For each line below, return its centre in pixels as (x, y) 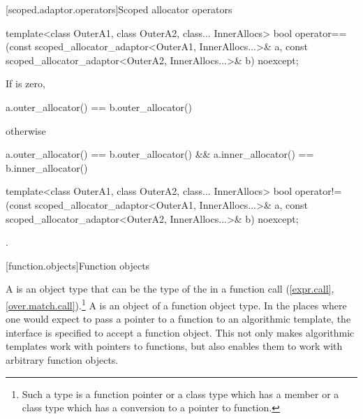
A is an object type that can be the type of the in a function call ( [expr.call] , (170, 289)
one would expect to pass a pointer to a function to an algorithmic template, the (178, 319)
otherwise (26, 130)
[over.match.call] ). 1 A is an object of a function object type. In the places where (176, 304)
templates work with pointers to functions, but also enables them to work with (174, 346)
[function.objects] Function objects (78, 265)
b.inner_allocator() (47, 167)
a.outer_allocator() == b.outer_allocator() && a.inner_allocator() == (160, 154)
